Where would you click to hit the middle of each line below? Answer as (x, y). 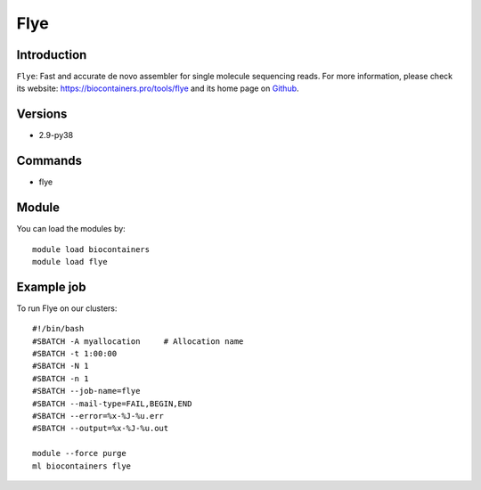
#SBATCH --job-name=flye (86, 391)
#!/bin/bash (58, 329)
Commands (49, 161)
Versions (42, 114)
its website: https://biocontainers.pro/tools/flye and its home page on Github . (158, 88)
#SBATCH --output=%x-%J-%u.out (101, 429)
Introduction (52, 55)
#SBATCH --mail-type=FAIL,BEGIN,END (112, 404)
